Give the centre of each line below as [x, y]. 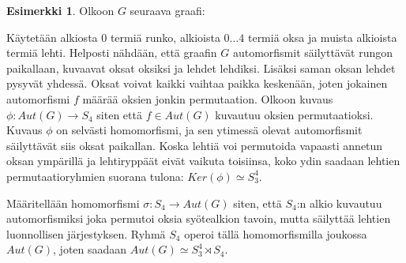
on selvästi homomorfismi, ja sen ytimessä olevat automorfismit [209, 130]
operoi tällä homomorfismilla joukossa [276, 233]
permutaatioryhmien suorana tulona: [95, 176]
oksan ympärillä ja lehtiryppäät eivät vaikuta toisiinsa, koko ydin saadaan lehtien [203, 161]
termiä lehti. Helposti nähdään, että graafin [112, 53]
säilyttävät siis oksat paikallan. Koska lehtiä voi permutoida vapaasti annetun [195, 145]
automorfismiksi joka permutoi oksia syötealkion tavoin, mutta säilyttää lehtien [199, 218]
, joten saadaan [90, 249]
